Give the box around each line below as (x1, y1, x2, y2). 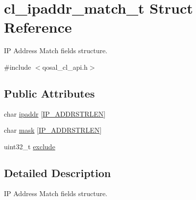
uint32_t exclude (4, 141, 55, 151)
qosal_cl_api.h (42, 61, 88, 72)
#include (4, 61, 31, 72)
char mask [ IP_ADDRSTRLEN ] (4, 125, 102, 135)
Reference (4, 17, 72, 37)
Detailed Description (4, 165, 111, 180)
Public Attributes (4, 85, 95, 100)
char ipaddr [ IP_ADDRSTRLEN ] (4, 108, 106, 119)
